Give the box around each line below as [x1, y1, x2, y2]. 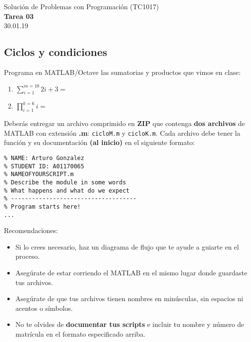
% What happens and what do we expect [4, 187, 130, 194]
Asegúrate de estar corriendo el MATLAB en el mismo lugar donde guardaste [15, 268, 248, 278]
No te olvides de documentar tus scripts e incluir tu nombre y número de [15, 319, 244, 329]
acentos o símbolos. [15, 303, 73, 313]
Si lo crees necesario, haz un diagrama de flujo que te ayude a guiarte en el [15, 241, 239, 252]
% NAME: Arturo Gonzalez [4, 155, 84, 162]
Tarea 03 [4, 11, 34, 21]
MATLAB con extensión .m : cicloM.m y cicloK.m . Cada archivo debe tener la [4, 127, 240, 138]
